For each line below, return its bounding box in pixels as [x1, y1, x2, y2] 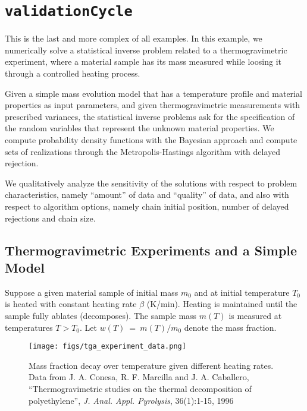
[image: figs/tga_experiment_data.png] [29, 342, 186, 351]
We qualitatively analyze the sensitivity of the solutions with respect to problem [5, 176, 297, 189]
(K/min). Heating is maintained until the [146, 298, 297, 310]
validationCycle [5, 3, 133, 20]
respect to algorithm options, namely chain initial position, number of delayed [5, 200, 289, 212]
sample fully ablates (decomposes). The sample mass [5, 309, 197, 321]
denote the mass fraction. [184, 321, 277, 333]
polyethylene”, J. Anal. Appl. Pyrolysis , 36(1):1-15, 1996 [29, 394, 234, 406]
